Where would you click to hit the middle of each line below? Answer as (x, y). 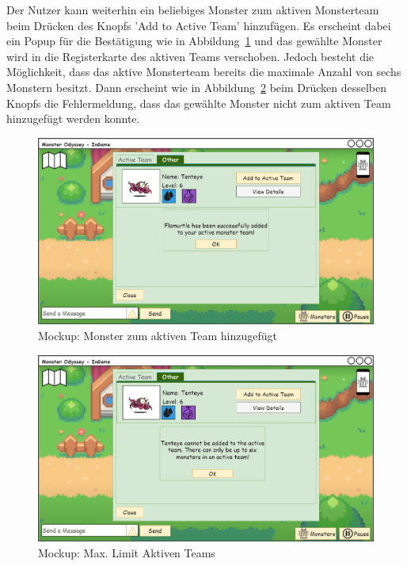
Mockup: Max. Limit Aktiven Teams (127, 552)
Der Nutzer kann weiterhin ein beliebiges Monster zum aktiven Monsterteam (193, 10)
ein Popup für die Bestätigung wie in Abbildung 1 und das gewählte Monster (194, 41)
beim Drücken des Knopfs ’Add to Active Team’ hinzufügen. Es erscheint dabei (199, 25)
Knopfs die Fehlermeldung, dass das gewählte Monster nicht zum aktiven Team (199, 103)
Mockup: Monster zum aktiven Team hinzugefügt (158, 336)
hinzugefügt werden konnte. (73, 119)
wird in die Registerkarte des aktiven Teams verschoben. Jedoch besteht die (190, 56)
